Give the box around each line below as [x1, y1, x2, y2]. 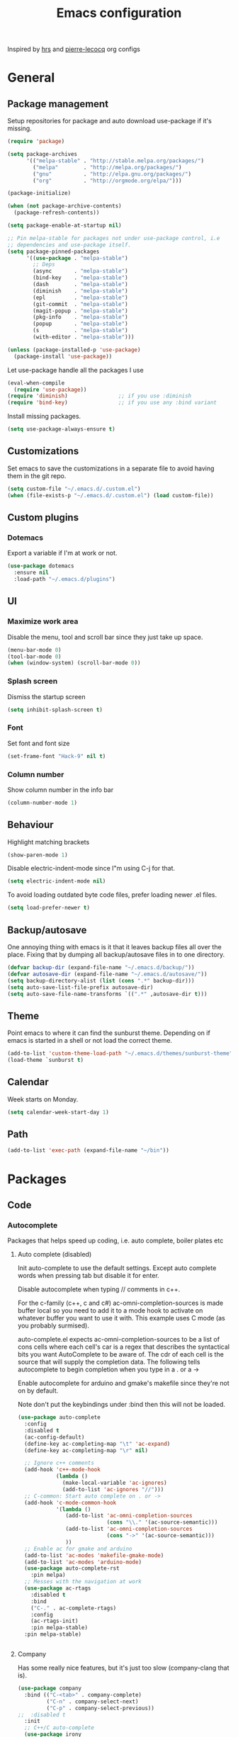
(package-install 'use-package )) [13, 353, 113, 360]
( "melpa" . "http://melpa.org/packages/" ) [33, 164, 182, 171]
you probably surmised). [17, 1321, 90, 1330]
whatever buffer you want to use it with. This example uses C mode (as [17, 1314, 225, 1323]
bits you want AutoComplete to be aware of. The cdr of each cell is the [17, 1350, 225, 1359]
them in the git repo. [7, 471, 67, 480]
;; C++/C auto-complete [24, 1724, 94, 1731]
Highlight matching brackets [7, 837, 90, 846]
